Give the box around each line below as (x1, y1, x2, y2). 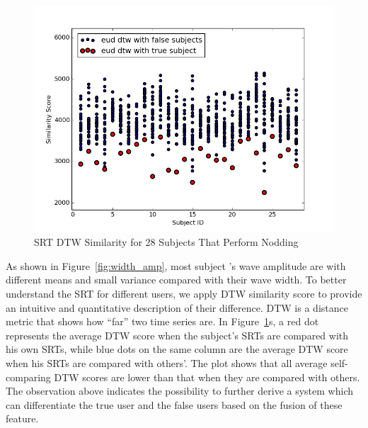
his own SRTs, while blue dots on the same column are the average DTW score (6, 342, 348, 356)
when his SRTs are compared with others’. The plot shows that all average (6, 355, 328, 370)
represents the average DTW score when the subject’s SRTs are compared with (6, 327, 349, 342)
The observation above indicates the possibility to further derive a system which (6, 383, 353, 398)
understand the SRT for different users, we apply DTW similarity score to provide (6, 286, 362, 300)
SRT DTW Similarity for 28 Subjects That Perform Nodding (34, 235, 299, 249)
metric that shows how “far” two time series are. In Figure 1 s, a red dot (6, 314, 319, 329)
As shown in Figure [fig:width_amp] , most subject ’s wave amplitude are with (6, 258, 346, 273)
